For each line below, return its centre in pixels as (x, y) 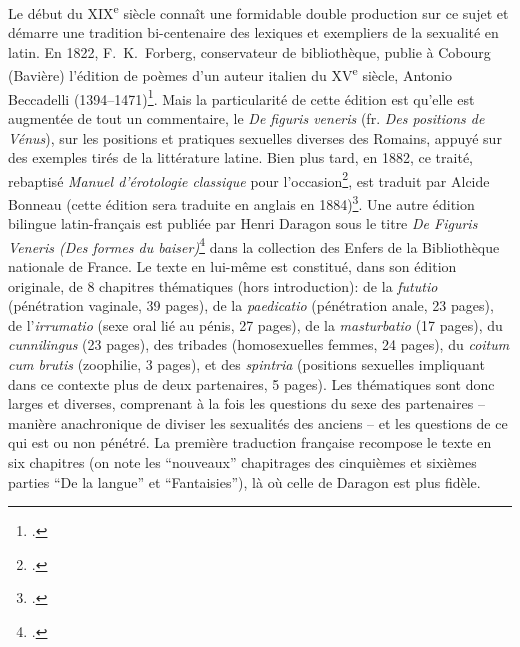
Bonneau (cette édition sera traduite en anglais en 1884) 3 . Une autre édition (241, 202)
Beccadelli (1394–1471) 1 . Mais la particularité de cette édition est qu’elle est (241, 97)
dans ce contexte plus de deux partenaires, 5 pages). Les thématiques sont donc (251, 383)
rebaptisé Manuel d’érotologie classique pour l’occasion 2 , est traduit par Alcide (249, 179)
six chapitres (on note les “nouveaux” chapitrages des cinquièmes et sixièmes (242, 462)
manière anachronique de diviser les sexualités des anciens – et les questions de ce (258, 422)
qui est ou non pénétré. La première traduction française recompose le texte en (250, 442)
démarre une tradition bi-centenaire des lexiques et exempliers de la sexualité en (253, 32)
